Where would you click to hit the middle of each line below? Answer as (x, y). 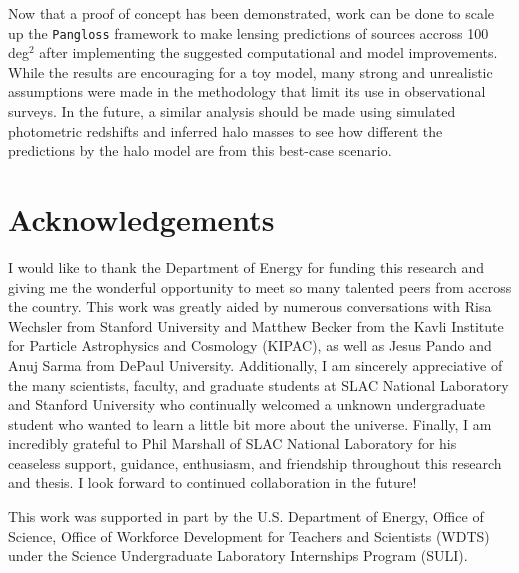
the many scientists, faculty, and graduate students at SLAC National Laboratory (258, 384)
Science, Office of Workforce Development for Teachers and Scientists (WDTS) (249, 535)
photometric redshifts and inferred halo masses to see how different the (225, 130)
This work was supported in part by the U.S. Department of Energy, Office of (246, 516)
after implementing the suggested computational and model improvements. (268, 52)
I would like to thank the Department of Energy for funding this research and (246, 266)
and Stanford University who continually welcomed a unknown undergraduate (247, 404)
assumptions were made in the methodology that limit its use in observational (247, 91)
